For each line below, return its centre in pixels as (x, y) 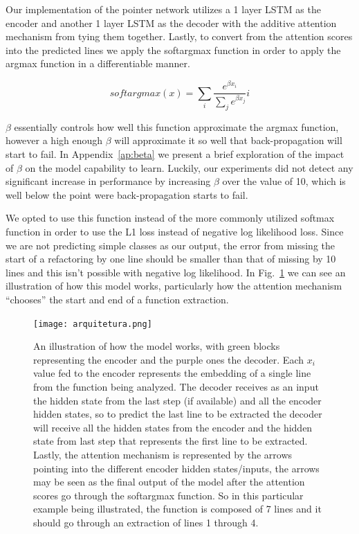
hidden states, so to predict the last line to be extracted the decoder (178, 414)
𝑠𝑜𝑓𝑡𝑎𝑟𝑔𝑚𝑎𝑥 (135, 93)
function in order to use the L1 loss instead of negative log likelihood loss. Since (175, 232)
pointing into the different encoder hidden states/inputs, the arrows (176, 468)
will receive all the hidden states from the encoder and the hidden (173, 427)
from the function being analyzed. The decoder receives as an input (176, 387)
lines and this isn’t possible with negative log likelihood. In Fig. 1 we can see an (176, 272)
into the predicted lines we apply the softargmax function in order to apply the (173, 50)
